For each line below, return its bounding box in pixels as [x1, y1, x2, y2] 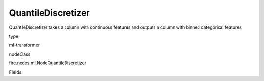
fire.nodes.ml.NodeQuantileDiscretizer [9, 60, 87, 66]
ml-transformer [9, 42, 40, 48]
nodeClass [9, 51, 31, 57]
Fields [9, 69, 22, 75]
